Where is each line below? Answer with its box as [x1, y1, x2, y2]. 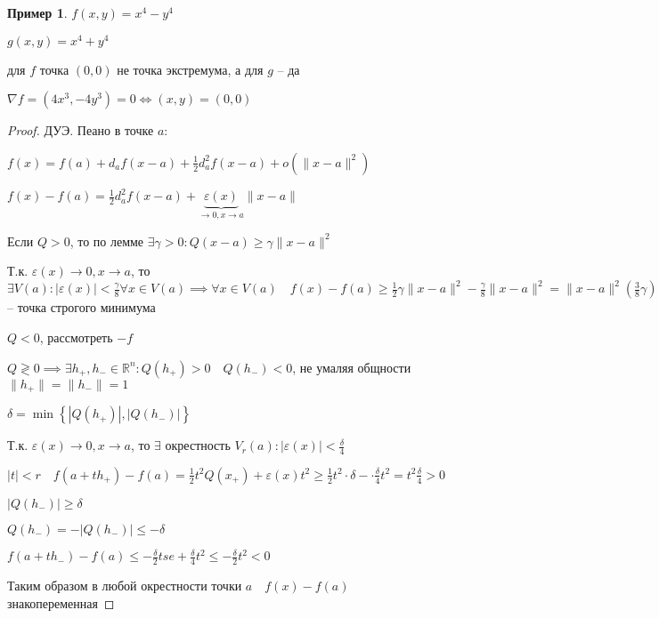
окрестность [165, 436, 231, 454]
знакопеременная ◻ [7, 593, 115, 612]
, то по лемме [69, 231, 144, 250]
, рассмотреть [39, 328, 113, 347]
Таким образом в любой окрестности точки [7, 576, 242, 595]
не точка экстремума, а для [117, 60, 264, 78]
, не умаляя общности [292, 357, 411, 376]
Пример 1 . [7, 4, 68, 21]
